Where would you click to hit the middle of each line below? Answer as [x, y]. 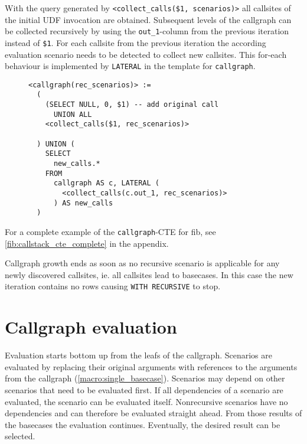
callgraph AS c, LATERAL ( [106, 183]
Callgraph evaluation [91, 327]
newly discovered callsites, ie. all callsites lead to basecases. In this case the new [149, 274]
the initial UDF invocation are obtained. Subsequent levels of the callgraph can [148, 19]
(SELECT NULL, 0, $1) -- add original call [132, 105]
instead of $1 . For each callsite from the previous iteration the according [135, 42]
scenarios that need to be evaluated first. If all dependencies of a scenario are [144, 390]
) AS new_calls [83, 203]
